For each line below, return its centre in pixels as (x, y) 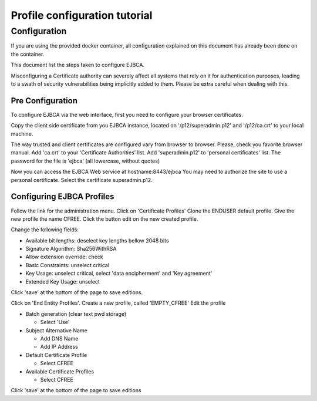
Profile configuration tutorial (82, 15)
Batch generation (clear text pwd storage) (76, 314)
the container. (28, 54)
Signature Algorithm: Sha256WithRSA (71, 249)
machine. (22, 134)
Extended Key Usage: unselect (63, 281)
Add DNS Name (59, 338)
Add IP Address (59, 347)
